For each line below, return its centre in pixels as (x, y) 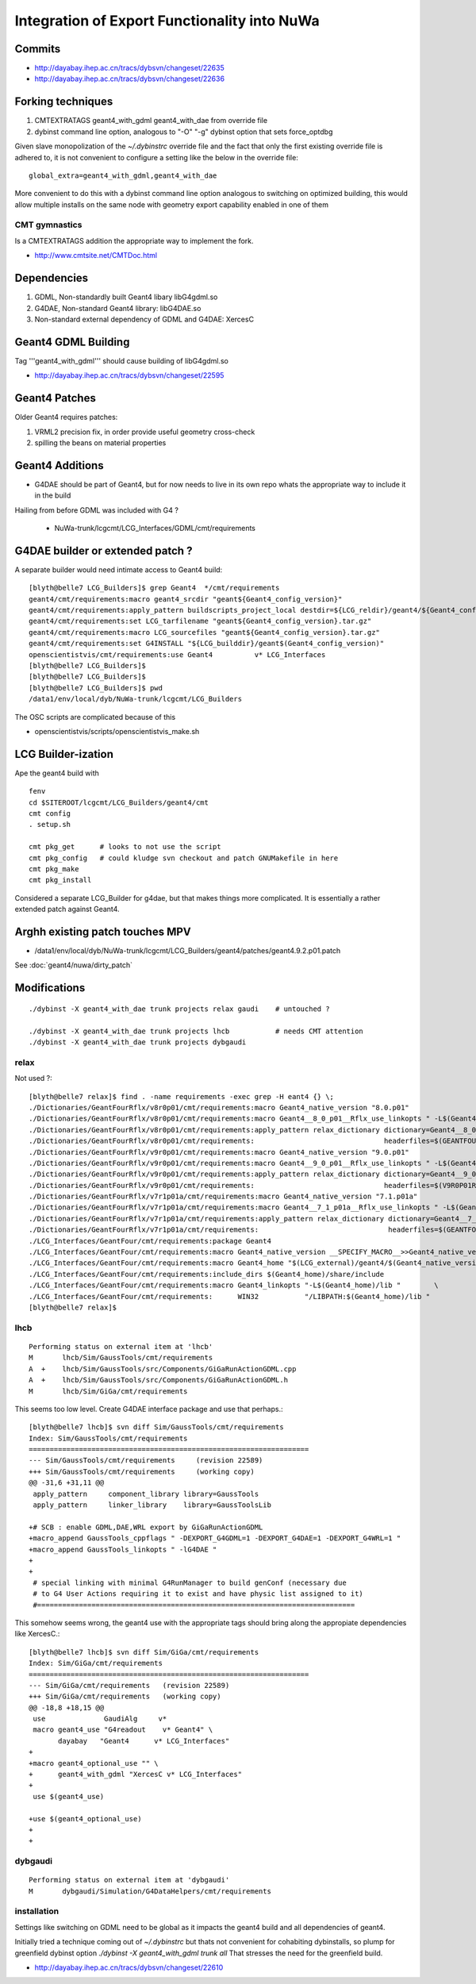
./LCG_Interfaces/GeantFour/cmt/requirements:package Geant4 (150, 1241)
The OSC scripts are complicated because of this (95, 717)
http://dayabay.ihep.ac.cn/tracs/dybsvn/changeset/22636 (130, 79)
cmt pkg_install (60, 880)
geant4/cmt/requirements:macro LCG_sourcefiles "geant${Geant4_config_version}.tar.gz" (205, 632)
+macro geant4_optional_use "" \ (94, 1763)
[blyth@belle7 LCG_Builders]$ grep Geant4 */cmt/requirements (154, 588)
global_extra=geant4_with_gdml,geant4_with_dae (123, 175)
